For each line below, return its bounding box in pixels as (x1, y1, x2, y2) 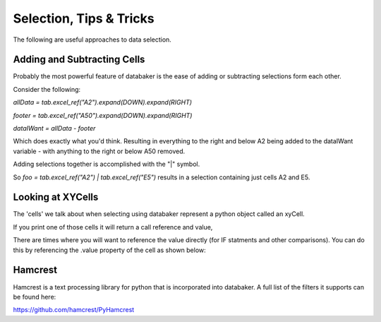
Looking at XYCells (13, 191, 99, 203)
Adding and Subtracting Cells (13, 54, 145, 66)
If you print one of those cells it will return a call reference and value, (13, 222, 213, 231)
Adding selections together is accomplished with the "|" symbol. (13, 160, 200, 169)
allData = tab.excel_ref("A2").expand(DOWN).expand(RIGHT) (13, 98, 193, 107)
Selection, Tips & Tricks (13, 11, 155, 26)
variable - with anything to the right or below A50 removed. (13, 147, 186, 155)
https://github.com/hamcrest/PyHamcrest (13, 306, 135, 314)
